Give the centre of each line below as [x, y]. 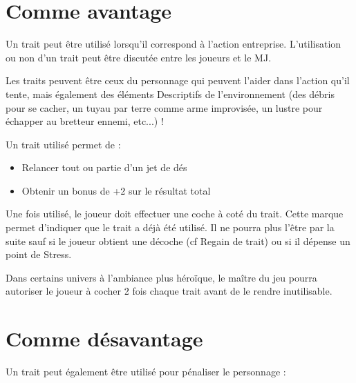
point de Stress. [39, 254]
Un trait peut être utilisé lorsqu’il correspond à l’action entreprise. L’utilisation [174, 44]
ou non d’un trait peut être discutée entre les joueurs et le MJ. [139, 57]
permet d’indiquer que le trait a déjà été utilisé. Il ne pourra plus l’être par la [170, 227]
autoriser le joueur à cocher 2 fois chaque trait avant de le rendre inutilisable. [169, 291]
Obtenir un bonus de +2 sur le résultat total [116, 190]
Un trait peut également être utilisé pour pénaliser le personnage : [146, 372]
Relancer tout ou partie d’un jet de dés [104, 167]
